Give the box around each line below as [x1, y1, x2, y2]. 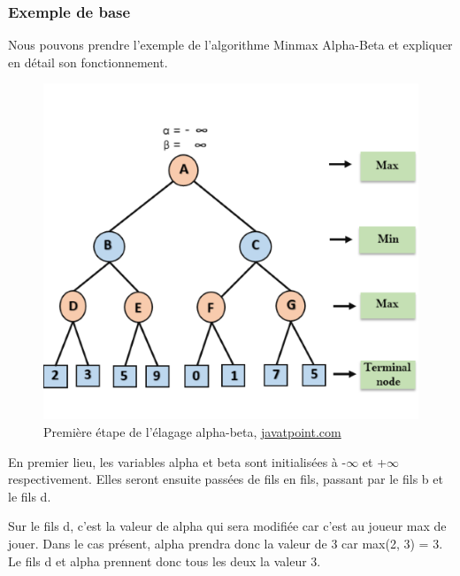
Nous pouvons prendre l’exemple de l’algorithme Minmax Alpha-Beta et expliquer [8, 35, 453, 54]
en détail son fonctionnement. [8, 52, 168, 71]
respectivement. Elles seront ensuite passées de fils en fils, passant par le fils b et [8, 470, 443, 488]
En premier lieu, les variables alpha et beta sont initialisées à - [8, 452, 347, 471]
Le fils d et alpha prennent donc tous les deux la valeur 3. [8, 551, 321, 570]
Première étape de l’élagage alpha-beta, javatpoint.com [43, 423, 341, 441]
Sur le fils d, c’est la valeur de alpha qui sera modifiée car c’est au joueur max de [8, 517, 447, 535]
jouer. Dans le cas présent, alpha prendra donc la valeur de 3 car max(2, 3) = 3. [8, 534, 443, 553]
